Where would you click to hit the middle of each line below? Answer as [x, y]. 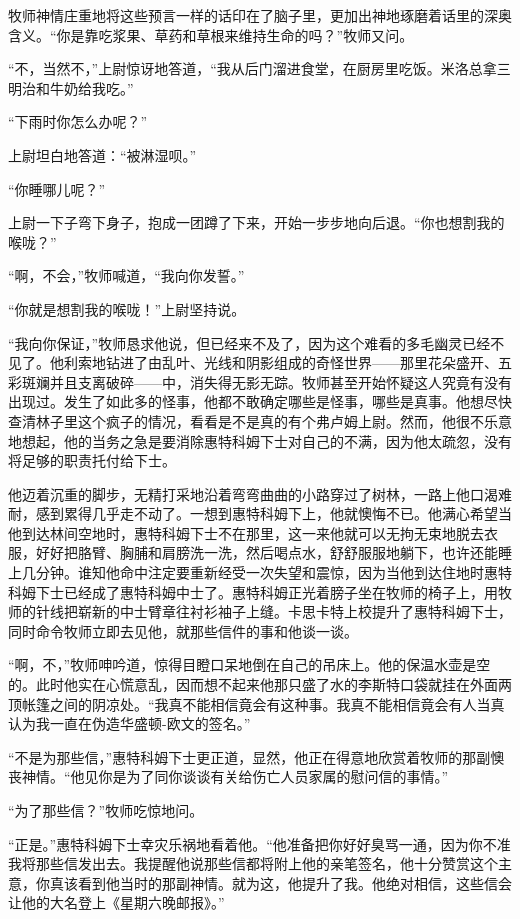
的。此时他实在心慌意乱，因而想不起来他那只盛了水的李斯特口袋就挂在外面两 [260, 684]
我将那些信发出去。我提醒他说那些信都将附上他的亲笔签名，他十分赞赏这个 [253, 863]
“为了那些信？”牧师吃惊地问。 [106, 810]
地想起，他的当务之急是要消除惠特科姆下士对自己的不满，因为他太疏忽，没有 [260, 440]
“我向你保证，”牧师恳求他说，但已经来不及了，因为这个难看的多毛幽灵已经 [249, 342]
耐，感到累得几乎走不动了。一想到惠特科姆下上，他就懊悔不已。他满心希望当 [260, 513]
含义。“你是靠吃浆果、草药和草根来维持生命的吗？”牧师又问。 [211, 34]
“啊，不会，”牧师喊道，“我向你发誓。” [126, 275]
